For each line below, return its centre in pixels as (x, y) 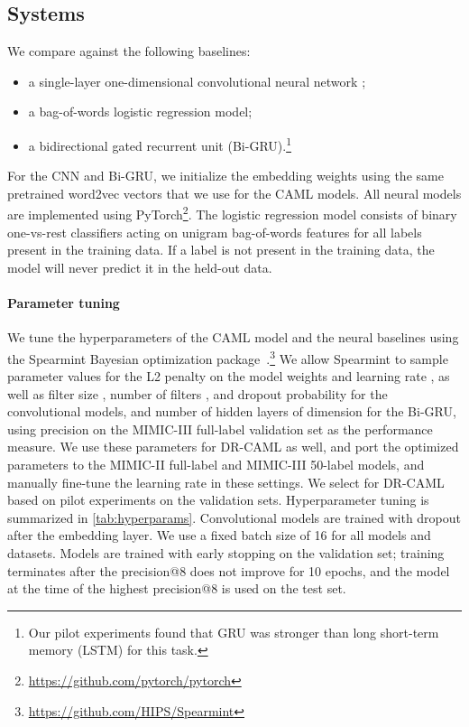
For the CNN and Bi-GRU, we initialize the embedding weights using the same (225, 176)
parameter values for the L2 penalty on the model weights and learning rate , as (229, 376)
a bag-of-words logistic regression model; (140, 112)
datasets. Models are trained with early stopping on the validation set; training (226, 553)
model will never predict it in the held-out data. (140, 267)
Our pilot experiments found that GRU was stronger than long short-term (234, 632)
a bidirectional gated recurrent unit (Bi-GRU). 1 (160, 144)
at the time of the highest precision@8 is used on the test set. (177, 588)
